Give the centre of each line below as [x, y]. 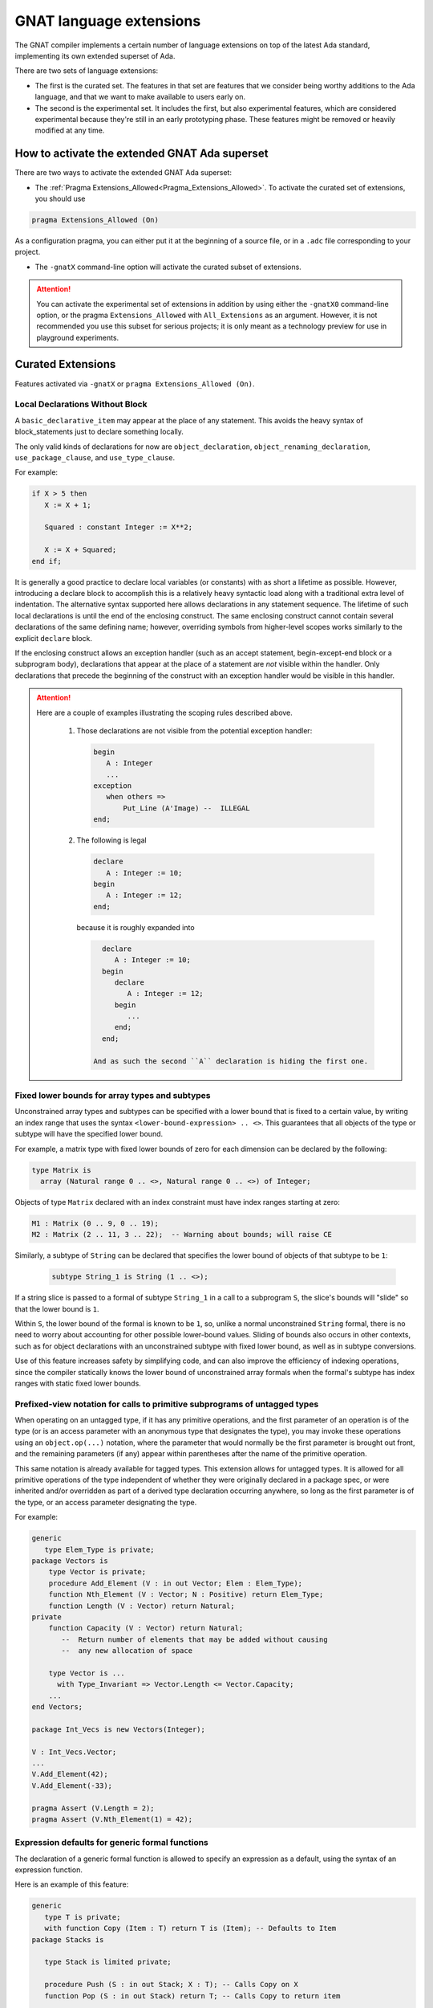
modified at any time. [70, 131]
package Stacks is [68, 1939]
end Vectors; [57, 1707]
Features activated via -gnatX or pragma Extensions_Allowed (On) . [135, 384]
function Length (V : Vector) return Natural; [142, 1606]
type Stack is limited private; [108, 1962]
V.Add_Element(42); [70, 1774]
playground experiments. [78, 337]
